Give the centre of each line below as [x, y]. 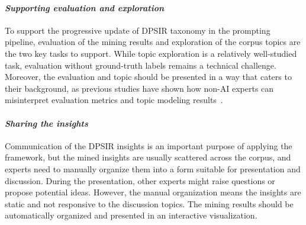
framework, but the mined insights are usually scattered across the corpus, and [148, 157]
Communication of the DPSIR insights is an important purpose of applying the [149, 145]
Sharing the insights [46, 123]
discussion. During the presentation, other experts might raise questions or [140, 180]
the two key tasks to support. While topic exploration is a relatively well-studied [151, 53]
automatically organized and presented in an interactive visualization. [131, 215]
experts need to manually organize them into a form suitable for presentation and [153, 168]
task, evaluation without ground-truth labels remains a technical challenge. [141, 65]
